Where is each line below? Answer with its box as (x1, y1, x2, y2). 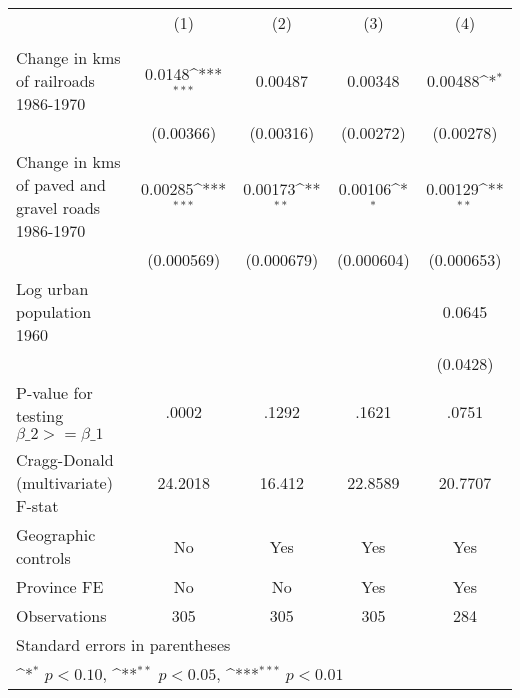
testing (16, 404, 64, 427)
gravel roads (16, 196, 101, 219)
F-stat (16, 494, 59, 517)
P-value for (16, 381, 93, 404)
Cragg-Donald (16, 448, 114, 471)
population (16, 300, 92, 323)
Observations (16, 604, 107, 627)
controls (16, 546, 71, 569)
